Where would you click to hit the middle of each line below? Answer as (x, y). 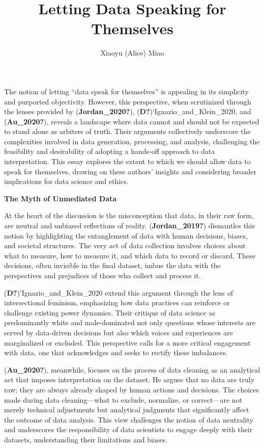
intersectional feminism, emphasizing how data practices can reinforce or (117, 302)
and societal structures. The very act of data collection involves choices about (125, 245)
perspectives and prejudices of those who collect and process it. (102, 275)
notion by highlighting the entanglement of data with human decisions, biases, (126, 235)
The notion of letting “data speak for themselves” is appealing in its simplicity (126, 91)
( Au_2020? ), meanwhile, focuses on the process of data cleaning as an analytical (132, 369)
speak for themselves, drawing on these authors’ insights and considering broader (130, 171)
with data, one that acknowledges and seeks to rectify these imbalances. (116, 352)
